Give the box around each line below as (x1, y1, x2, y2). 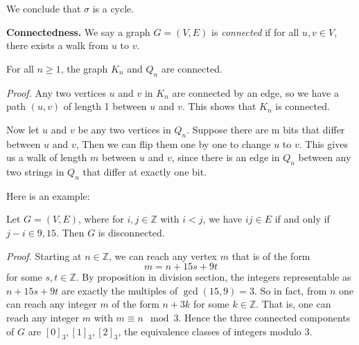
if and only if (274, 212, 330, 226)
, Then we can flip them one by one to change (76, 136, 271, 151)
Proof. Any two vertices (6, 85, 106, 100)
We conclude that (6, 1, 81, 15)
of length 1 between (63, 99, 147, 113)
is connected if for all (211, 24, 299, 39)
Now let (6, 122, 40, 136)
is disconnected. (98, 225, 165, 239)
